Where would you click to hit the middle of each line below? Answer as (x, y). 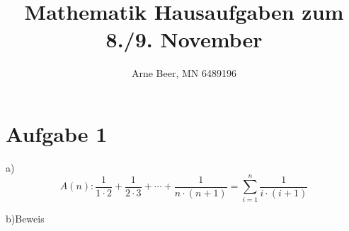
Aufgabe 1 (57, 133)
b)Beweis (25, 218)
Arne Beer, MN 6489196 (184, 73)
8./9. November (184, 39)
